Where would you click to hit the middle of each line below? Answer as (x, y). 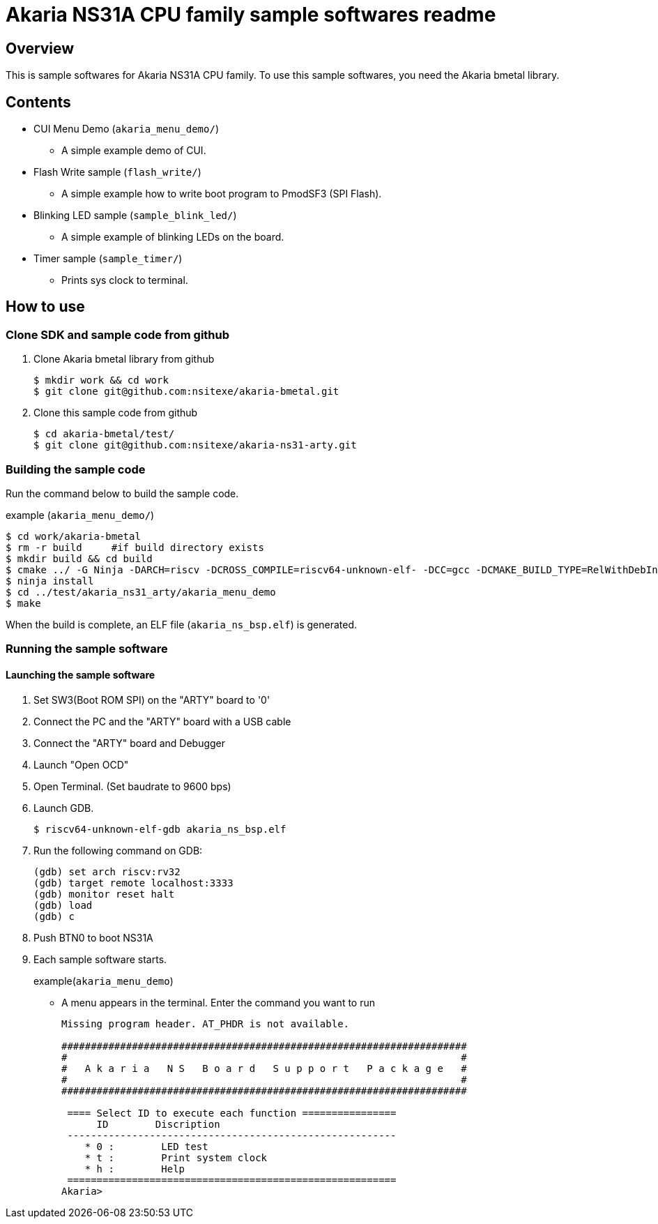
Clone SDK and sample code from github (118, 334)
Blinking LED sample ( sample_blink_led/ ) (135, 216)
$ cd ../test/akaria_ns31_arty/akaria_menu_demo (141, 592)
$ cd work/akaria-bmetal (73, 536)
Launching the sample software (81, 674)
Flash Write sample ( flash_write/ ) (117, 172)
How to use (45, 307)
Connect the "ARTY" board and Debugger (130, 743)
